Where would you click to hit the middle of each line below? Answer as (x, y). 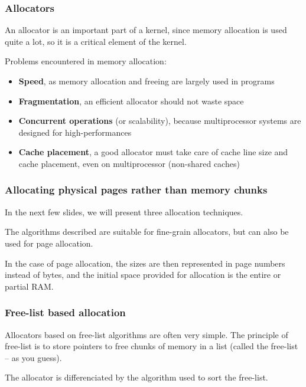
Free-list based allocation (65, 312)
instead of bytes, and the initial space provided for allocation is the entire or (143, 275)
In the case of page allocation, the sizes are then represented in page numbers (145, 263)
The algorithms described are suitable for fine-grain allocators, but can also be (147, 232)
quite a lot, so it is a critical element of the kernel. (96, 41)
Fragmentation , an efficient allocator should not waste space (131, 101)
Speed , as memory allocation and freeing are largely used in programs (147, 81)
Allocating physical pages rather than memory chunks (136, 190)
